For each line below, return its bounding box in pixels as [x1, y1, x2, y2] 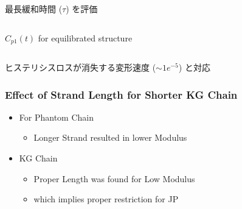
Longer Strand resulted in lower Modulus [33, 131, 187, 144]
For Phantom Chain [19, 110, 94, 123]
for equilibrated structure [38, 31, 133, 44]
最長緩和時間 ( [5, 2, 63, 15]
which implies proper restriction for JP [33, 193, 179, 205]
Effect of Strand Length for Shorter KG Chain [5, 87, 238, 102]
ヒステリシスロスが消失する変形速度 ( [5, 61, 156, 74]
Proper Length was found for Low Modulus [33, 172, 195, 185]
